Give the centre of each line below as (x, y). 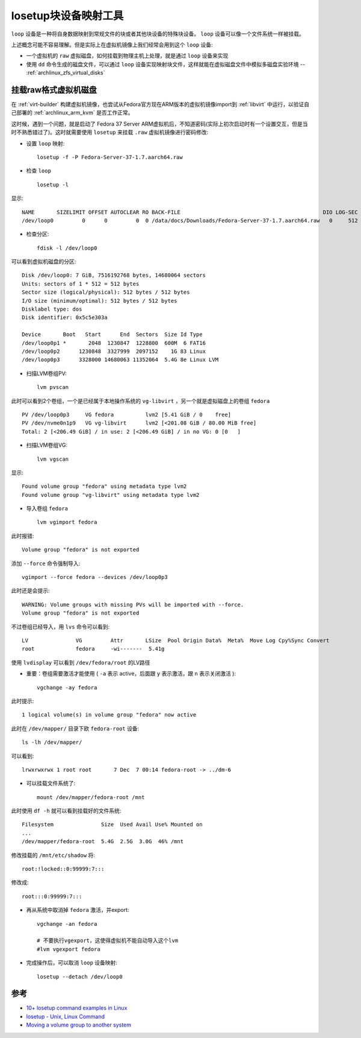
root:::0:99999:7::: (52, 896)
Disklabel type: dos (52, 309)
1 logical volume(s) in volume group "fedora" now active (109, 715)
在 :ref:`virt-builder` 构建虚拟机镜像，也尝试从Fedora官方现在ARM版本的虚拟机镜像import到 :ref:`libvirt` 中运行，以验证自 (160, 104)
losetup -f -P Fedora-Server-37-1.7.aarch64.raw (110, 157)
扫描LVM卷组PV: (47, 373)
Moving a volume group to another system (79, 1025)
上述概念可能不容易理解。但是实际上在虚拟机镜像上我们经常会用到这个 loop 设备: (112, 45)
